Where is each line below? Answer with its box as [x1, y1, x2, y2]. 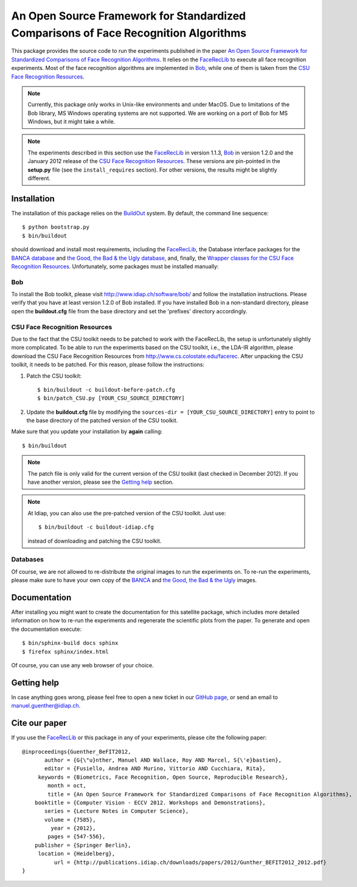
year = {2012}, [50, 825, 96, 832]
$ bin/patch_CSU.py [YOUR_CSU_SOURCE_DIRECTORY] [37, 395, 185, 402]
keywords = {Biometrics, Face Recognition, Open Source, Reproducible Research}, [38, 773, 288, 781]
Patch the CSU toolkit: [26, 372, 82, 380]
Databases [11, 555, 44, 564]
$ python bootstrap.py [22, 224, 90, 231]
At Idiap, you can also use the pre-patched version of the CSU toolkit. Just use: [27, 509, 226, 517]
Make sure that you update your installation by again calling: [11, 428, 163, 435]
